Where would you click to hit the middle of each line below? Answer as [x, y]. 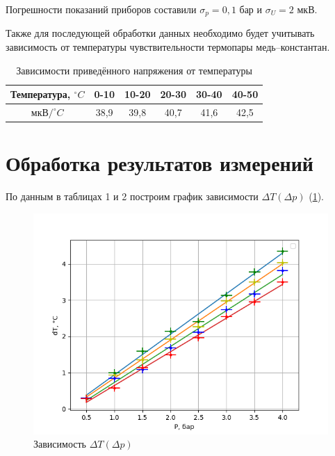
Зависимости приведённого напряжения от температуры [134, 70]
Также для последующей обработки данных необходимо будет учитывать [160, 33]
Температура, [41, 94]
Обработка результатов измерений [160, 163]
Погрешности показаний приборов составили [101, 9]
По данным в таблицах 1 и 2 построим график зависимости [132, 196]
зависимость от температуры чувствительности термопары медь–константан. [168, 47]
